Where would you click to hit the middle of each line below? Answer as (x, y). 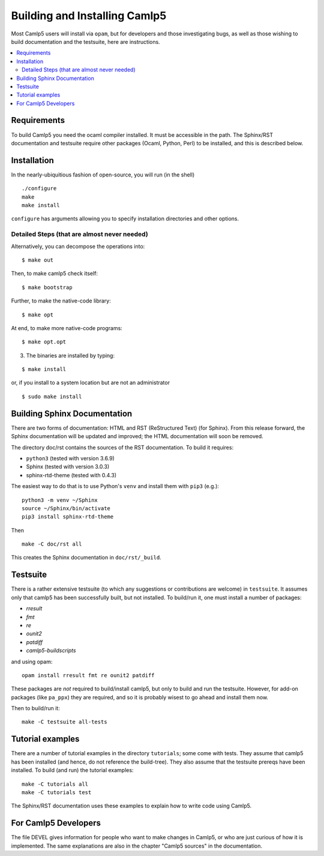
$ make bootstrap (47, 287)
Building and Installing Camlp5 (89, 16)
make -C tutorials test (57, 792)
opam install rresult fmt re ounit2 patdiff (88, 675)
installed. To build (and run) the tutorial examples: (72, 770)
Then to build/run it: (35, 708)
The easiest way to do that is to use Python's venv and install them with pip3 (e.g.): (115, 486)
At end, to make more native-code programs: (67, 328)
